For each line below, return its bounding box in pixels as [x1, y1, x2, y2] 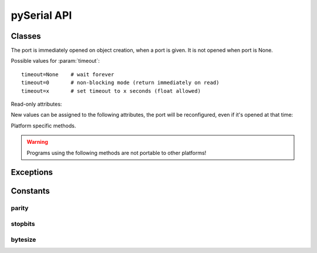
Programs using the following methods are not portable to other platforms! [26, 149, 207, 156]
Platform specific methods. [11, 122, 76, 129]
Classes [11, 31, 41, 41]
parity [11, 204, 29, 212]
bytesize [11, 235, 36, 244]
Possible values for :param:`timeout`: [11, 58, 100, 65]
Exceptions [11, 167, 53, 177]
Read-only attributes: [11, 100, 62, 108]
